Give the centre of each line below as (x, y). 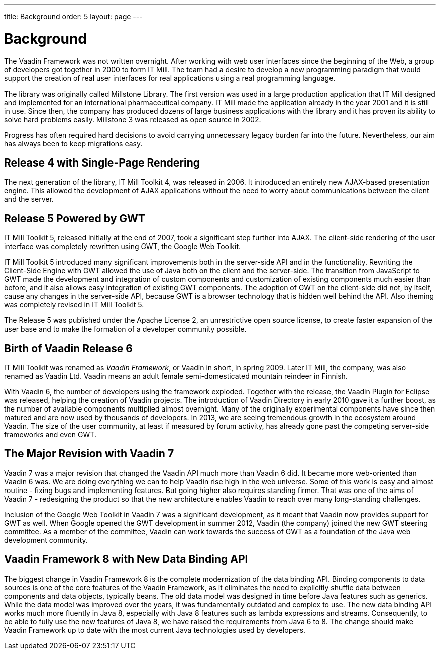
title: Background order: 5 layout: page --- (73, 16)
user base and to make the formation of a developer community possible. (125, 329)
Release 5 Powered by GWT (75, 218)
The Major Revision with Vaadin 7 (89, 454)
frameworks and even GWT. (50, 435)
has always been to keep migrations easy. (73, 143)
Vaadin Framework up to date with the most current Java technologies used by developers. (155, 630)
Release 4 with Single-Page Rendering (102, 162)
